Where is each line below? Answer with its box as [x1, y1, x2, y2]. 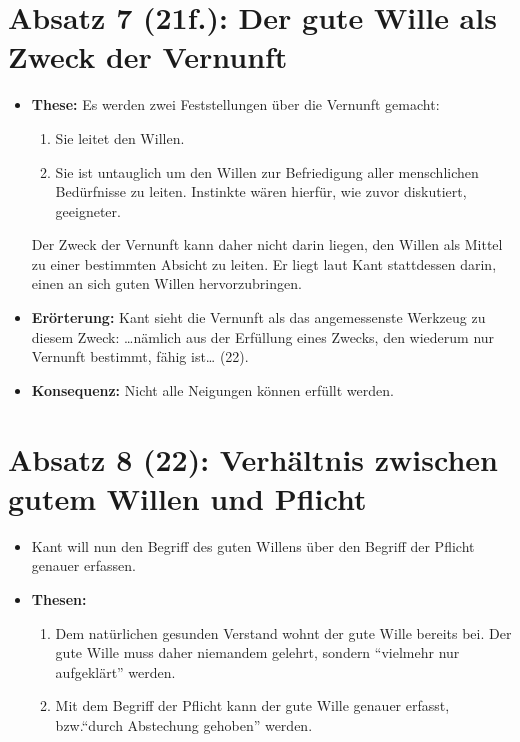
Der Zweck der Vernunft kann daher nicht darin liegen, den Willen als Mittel [31, 234, 503, 255]
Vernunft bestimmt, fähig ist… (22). [31, 346, 249, 367]
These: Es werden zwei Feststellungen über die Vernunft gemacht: [31, 94, 440, 115]
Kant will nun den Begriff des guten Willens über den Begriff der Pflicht [31, 535, 475, 556]
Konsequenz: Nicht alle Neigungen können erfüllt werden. [31, 379, 394, 400]
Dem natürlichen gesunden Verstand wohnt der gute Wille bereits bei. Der [55, 622, 512, 643]
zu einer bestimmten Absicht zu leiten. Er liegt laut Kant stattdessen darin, [31, 253, 497, 274]
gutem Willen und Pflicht [8, 477, 367, 518]
